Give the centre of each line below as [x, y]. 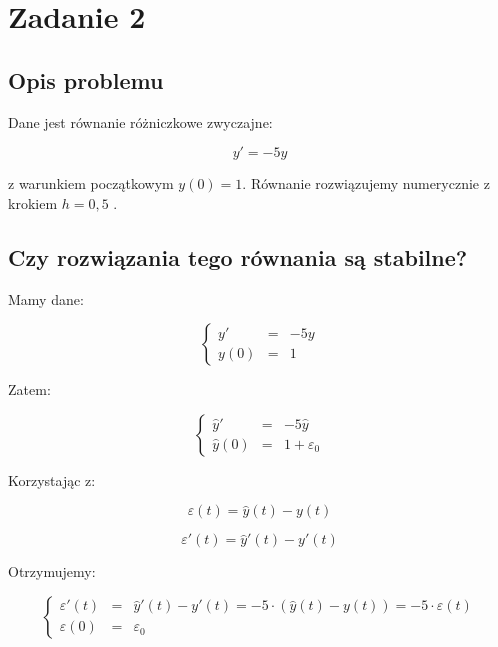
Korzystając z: [52, 479]
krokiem [33, 202]
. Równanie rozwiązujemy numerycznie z [366, 183]
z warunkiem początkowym [91, 183]
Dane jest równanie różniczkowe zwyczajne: [140, 121]
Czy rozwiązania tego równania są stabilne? [238, 256]
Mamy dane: [46, 298]
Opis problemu [86, 79]
